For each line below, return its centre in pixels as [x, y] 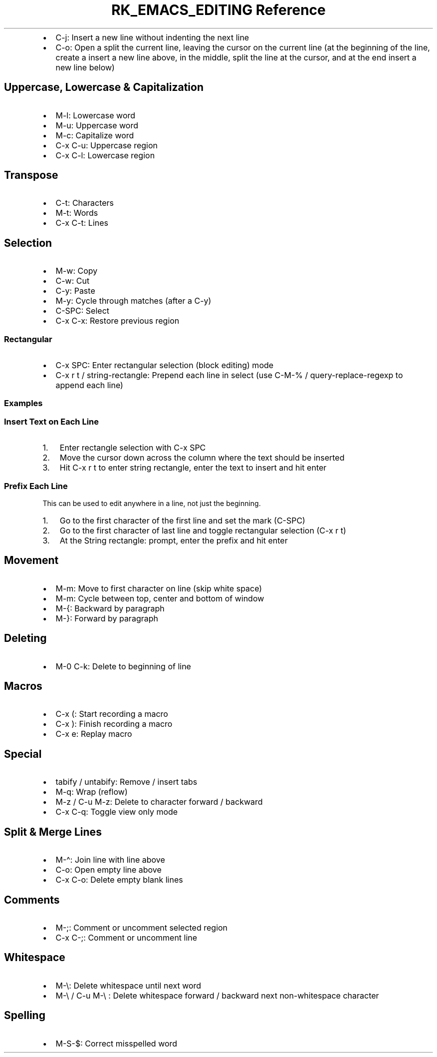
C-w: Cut [73, 281]
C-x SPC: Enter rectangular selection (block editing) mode [165, 365]
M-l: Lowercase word [96, 115]
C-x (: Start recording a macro [112, 714]
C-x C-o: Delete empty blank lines [119, 880]
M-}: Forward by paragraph [107, 618]
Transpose [31, 175]
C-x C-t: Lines [82, 223]
